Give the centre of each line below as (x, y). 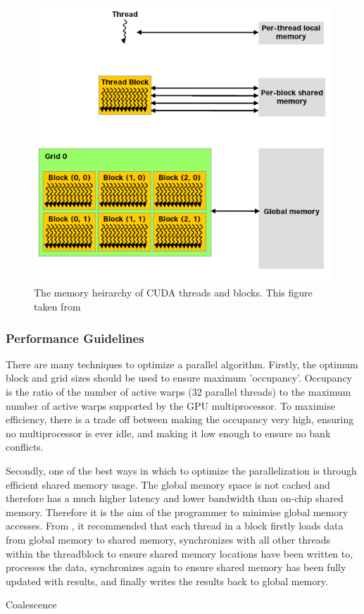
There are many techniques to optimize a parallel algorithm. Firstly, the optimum (182, 364)
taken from (57, 307)
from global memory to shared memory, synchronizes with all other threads (168, 539)
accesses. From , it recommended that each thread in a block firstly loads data (175, 526)
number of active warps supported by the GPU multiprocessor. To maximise (170, 405)
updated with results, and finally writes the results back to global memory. (167, 581)
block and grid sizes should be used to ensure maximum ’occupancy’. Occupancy (179, 378)
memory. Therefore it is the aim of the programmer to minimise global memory (177, 512)
